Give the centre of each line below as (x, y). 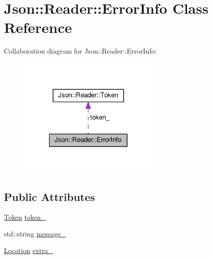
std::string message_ (35, 234)
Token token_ (25, 217)
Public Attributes (50, 196)
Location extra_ (29, 250)
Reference (38, 27)
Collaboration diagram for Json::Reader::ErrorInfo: (80, 51)
